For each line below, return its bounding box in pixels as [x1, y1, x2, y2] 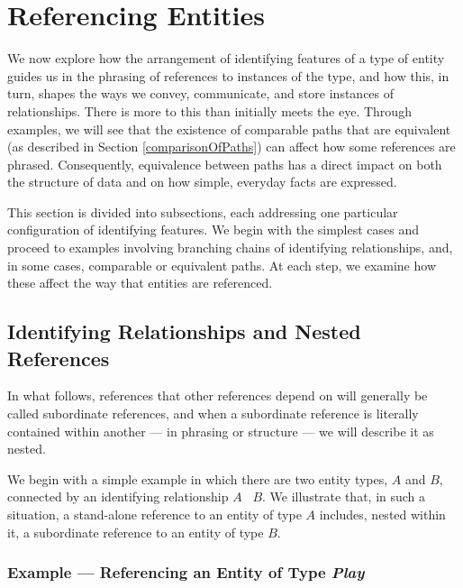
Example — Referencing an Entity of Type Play [7, 561, 365, 583]
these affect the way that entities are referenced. [7, 273, 273, 292]
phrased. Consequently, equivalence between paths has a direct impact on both [7, 154, 442, 173]
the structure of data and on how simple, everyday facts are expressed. [7, 172, 397, 191]
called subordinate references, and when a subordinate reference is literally [7, 404, 419, 423]
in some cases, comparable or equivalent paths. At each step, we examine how [7, 255, 436, 274]
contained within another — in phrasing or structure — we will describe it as [7, 421, 434, 440]
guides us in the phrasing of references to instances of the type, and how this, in [7, 66, 449, 85]
